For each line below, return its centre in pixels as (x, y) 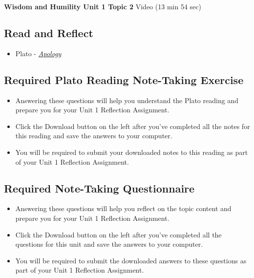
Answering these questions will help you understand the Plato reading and (127, 100)
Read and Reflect (49, 32)
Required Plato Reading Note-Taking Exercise (124, 79)
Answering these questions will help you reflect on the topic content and (123, 208)
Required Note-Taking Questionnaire (99, 188)
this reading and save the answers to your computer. (94, 136)
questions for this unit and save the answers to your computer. (109, 244)
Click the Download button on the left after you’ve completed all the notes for (133, 126)
